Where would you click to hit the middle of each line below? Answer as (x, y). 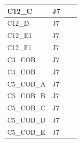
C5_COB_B (26, 96)
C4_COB (21, 71)
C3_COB (21, 59)
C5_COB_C (27, 108)
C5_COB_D (27, 120)
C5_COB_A (27, 83)
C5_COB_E (26, 132)
